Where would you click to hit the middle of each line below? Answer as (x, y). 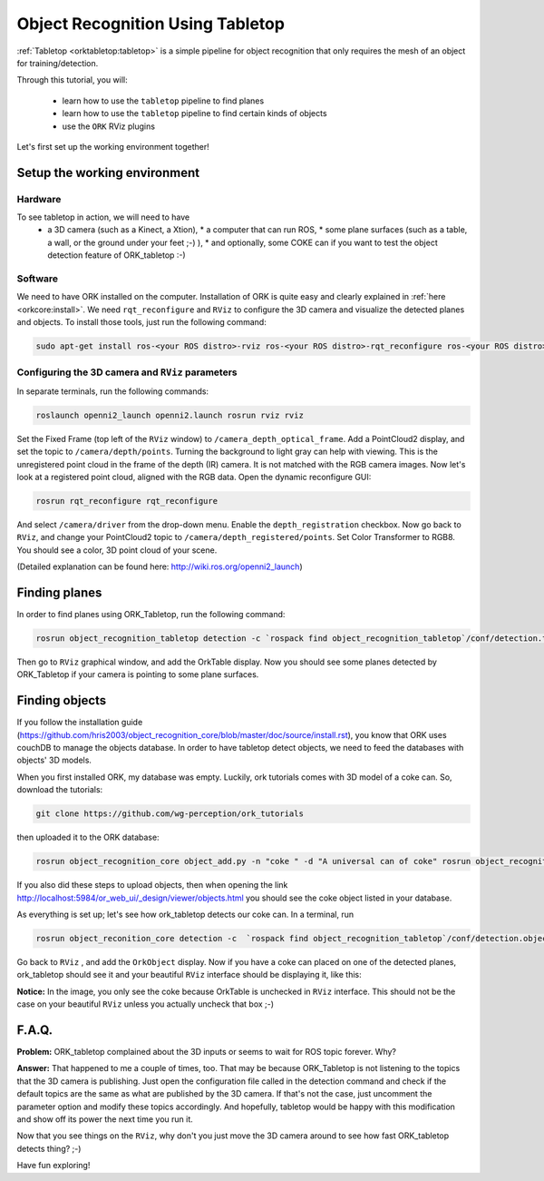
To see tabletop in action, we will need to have (103, 217)
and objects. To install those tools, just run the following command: (141, 322)
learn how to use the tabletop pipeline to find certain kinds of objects (194, 113)
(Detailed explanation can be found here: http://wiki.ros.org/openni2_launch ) (160, 566)
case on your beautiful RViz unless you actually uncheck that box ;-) (146, 1004)
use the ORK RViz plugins (109, 126)
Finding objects (62, 700)
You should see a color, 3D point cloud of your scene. (117, 550)
